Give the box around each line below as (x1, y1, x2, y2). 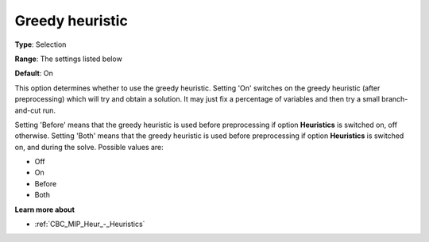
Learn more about (14, 205, 75, 214)
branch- (381, 94, 408, 104)
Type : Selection (14, 40, 67, 49)
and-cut (14, 106, 41, 115)
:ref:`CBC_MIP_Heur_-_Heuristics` (34, 219, 145, 229)
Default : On (14, 68, 53, 79)
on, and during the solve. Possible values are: (14, 142, 164, 152)
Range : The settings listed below (14, 54, 122, 63)
